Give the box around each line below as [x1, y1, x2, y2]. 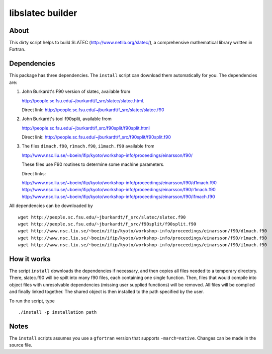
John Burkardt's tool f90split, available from [21, 116, 112, 122]
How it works [9, 255, 51, 263]
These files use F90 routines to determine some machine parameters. [21, 161, 165, 167]
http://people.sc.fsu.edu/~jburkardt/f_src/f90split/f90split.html [21, 125, 150, 131]
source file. [9, 342, 32, 348]
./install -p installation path [18, 309, 97, 315]
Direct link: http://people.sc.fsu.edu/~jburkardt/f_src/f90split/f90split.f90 [21, 134, 171, 140]
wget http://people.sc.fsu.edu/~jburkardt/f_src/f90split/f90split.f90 [18, 221, 196, 227]
